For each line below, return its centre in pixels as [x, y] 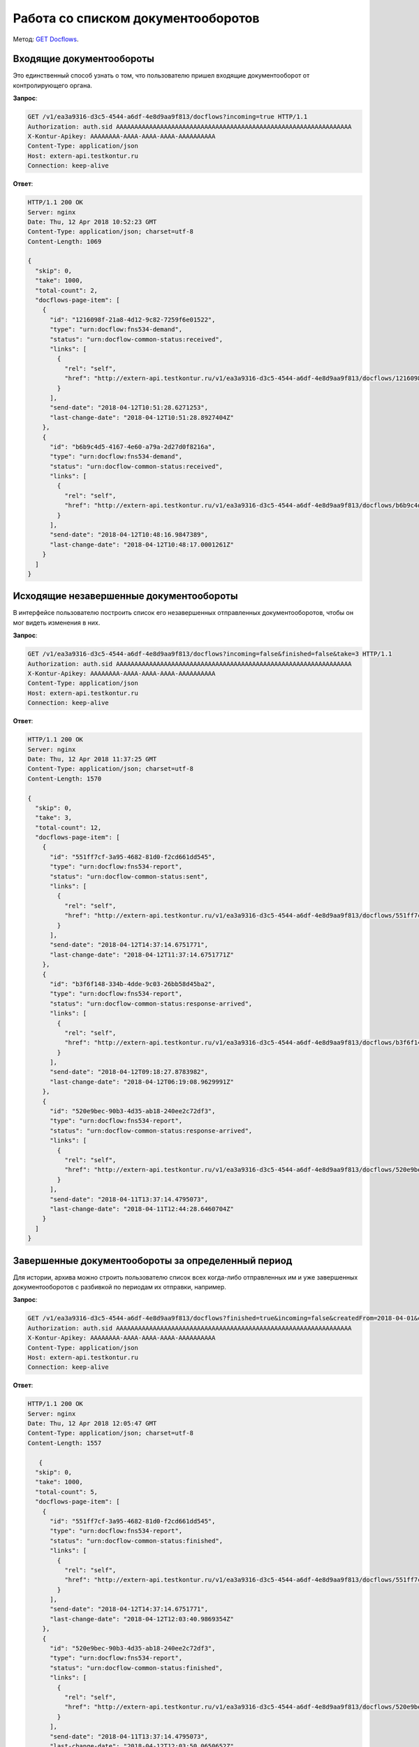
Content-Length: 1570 [65, 778]
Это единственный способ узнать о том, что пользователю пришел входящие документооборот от [161, 75]
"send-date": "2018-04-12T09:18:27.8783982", [129, 1072]
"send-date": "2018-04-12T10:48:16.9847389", [129, 535]
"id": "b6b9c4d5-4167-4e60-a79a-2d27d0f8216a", [133, 447]
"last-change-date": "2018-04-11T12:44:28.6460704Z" [142, 1209]
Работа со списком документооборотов [136, 18]
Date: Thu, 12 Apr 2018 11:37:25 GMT [92, 759]
